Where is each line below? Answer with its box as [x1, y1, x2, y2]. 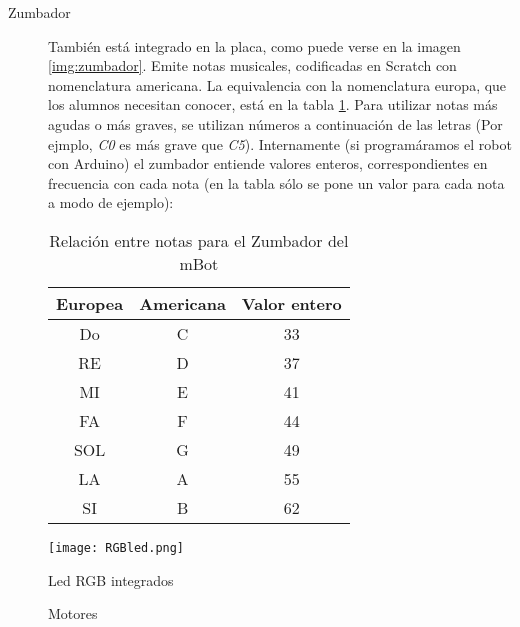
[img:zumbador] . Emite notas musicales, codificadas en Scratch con [48, 55, 457, 76]
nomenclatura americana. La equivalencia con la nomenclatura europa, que [48, 74, 507, 95]
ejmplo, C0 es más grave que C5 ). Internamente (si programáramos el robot [48, 133, 512, 154]
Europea [56, 291, 124, 315]
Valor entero [241, 291, 342, 315]
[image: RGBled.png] [48, 540, 185, 555]
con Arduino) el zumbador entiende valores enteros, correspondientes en [48, 153, 488, 174]
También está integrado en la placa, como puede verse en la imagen [48, 35, 461, 56]
